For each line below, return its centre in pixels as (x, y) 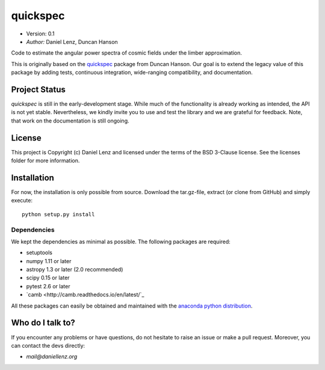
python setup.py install (58, 214)
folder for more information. (45, 161)
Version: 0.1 (40, 34)
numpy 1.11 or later (49, 261)
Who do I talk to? (43, 323)
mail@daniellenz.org (52, 357)
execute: (22, 201)
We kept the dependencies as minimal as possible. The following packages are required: (121, 241)
